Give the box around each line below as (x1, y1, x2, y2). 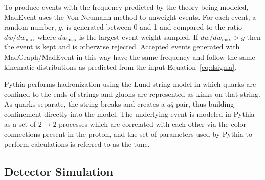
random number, (4, 21, 56, 32)
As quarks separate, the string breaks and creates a (4, 98, 165, 109)
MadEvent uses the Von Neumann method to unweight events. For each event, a (4, 11, 256, 22)
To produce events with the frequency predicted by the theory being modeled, (4, 2, 249, 12)
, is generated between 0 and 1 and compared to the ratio (61, 21, 242, 32)
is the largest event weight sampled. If (79, 31, 198, 42)
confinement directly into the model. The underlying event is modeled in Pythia (4, 108, 255, 119)
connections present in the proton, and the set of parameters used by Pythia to (4, 128, 252, 139)
